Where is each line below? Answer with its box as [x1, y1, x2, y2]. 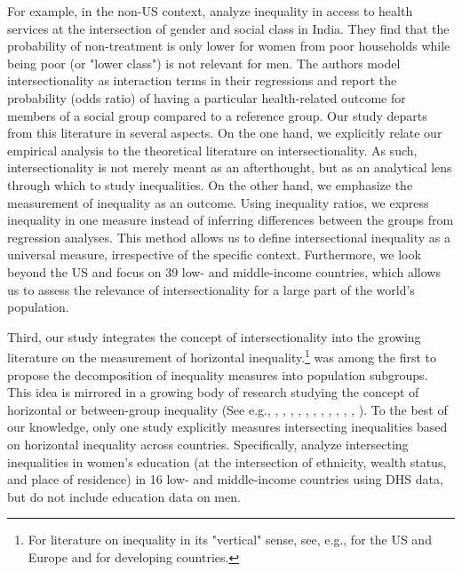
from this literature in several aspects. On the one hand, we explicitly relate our [7, 123, 442, 142]
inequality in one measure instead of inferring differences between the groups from [7, 211, 454, 229]
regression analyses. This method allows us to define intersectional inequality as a [7, 227, 450, 246]
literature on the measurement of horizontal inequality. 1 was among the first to [7, 346, 437, 366]
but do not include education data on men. [7, 487, 241, 505]
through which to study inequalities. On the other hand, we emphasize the [7, 175, 413, 194]
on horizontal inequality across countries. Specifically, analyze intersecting [7, 434, 409, 453]
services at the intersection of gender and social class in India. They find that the [7, 19, 450, 37]
